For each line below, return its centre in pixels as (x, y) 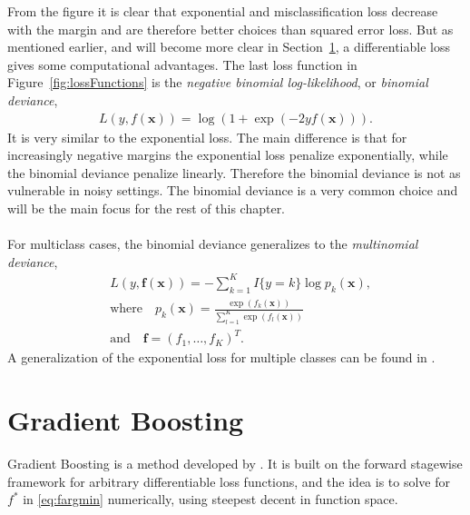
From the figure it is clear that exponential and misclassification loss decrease (223, 11)
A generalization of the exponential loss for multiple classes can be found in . (221, 357)
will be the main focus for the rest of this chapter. (147, 208)
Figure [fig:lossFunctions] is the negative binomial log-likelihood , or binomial (218, 82)
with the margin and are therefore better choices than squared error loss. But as (230, 29)
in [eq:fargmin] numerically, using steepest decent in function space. (211, 499)
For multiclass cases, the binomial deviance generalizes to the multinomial (213, 244)
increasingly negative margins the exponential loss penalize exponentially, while (228, 155)
